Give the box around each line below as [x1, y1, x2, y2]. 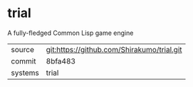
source [11, 44, 34, 54]
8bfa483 [46, 56, 76, 66]
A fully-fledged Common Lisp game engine [7, 29, 134, 37]
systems [11, 68, 39, 78]
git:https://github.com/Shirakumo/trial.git [46, 44, 183, 54]
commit [11, 56, 36, 66]
